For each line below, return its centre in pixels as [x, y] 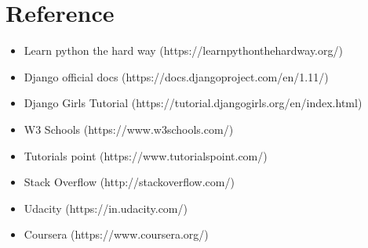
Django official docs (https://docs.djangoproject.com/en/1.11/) [176, 76]
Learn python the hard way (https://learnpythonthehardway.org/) [183, 50]
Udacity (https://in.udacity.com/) [106, 208]
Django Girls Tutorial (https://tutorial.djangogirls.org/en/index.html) [193, 103]
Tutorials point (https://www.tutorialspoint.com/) [146, 155]
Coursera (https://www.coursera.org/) [116, 234]
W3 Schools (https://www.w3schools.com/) [129, 129]
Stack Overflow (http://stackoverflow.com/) [129, 182]
